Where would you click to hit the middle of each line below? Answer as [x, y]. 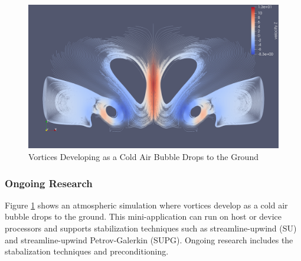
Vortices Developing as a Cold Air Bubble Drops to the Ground [143, 157]
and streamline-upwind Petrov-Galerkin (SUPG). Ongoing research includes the [149, 239]
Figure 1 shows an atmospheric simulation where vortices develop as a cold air [146, 205]
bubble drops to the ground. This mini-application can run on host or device [143, 216]
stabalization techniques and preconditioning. [87, 251]
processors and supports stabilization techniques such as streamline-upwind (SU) [151, 228]
